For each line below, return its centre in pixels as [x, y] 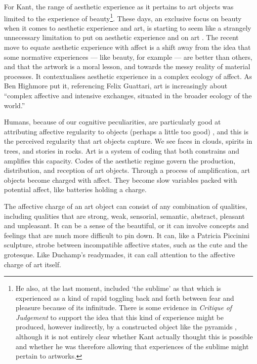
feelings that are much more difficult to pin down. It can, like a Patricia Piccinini [127, 235]
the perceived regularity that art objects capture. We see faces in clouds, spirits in [128, 141]
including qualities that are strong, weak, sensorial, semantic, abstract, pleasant [125, 216]
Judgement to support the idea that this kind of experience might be [120, 317]
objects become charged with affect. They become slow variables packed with [121, 180]
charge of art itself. [33, 264]
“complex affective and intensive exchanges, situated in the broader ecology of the [128, 95]
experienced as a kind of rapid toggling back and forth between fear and [125, 298]
